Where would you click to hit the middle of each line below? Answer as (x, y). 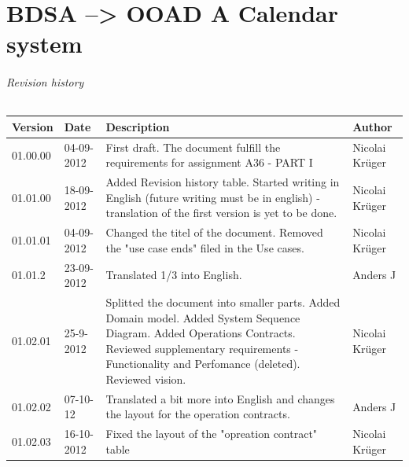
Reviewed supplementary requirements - (202, 348)
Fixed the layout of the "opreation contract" (212, 434)
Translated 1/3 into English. (174, 275)
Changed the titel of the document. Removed (214, 232)
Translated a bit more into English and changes (220, 398)
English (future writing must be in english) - (213, 197)
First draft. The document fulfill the (193, 147)
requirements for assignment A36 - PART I (209, 162)
